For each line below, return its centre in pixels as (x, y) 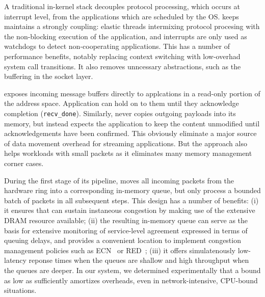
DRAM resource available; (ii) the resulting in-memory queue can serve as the (126, 220)
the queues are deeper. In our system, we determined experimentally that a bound (132, 270)
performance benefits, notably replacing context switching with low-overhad (122, 56)
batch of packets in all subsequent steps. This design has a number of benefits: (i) (131, 200)
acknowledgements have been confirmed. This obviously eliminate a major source (130, 133)
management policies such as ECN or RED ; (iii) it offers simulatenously (120, 250)
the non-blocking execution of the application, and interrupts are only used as (126, 36)
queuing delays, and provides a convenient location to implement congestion (123, 240)
